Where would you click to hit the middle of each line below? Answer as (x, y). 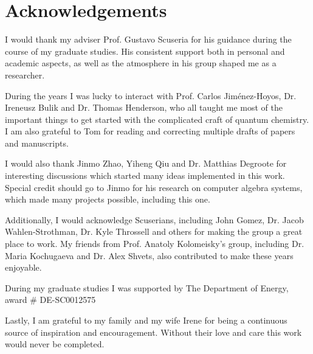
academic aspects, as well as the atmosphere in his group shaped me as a (141, 63)
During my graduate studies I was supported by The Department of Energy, (147, 287)
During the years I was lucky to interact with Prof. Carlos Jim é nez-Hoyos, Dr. (151, 95)
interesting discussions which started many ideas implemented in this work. (145, 175)
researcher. (25, 75)
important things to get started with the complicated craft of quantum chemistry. (157, 119)
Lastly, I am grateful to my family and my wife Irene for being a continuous (146, 320)
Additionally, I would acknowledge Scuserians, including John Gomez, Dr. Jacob (154, 219)
